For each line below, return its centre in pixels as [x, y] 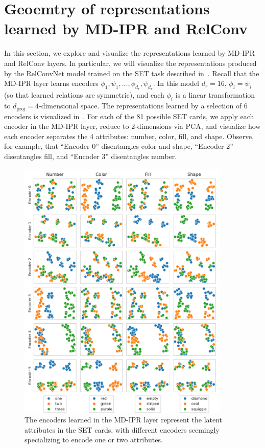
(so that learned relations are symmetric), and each [84, 95]
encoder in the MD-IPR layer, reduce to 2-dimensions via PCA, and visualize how [132, 126]
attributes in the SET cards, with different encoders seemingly [122, 429]
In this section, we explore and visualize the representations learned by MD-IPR [130, 53]
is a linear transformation [215, 95]
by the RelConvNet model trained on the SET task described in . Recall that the [132, 73]
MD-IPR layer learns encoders [51, 83]
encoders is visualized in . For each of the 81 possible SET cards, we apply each [129, 116]
